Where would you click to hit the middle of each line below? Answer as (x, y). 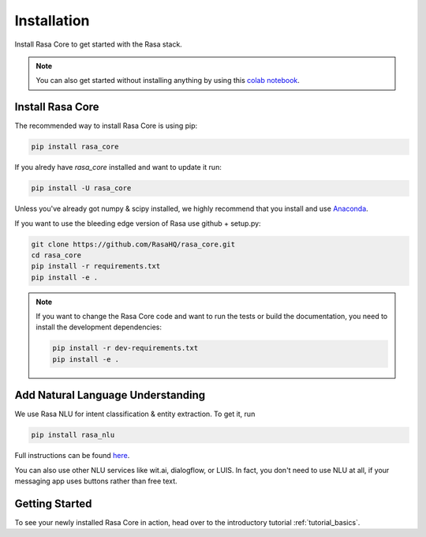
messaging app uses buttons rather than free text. (96, 481)
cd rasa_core (56, 255)
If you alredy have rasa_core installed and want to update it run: (118, 167)
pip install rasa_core (75, 147)
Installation (52, 21)
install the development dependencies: (99, 327)
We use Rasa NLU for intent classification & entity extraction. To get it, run (135, 414)
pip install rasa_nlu (73, 435)
